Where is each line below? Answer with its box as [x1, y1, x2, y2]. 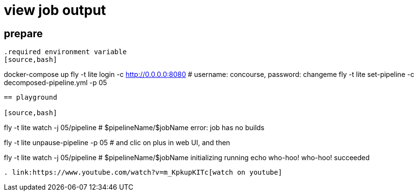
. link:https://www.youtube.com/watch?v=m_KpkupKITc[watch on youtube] [4, 168, 283, 177]
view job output [4, 2, 106, 18]
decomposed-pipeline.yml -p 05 [4, 78, 107, 87]
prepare [4, 27, 43, 40]
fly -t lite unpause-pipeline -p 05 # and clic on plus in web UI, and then [4, 138, 230, 147]
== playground [4, 93, 57, 102]
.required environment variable [4, 48, 127, 56]
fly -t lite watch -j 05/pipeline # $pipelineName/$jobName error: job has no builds [4, 123, 265, 132]
